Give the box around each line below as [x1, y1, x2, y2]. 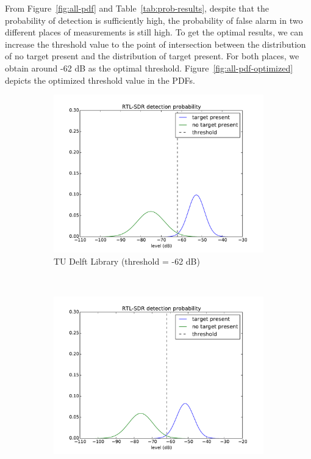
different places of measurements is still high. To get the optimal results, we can [5, 26, 304, 39]
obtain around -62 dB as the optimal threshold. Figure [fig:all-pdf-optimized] [5, 61, 293, 74]
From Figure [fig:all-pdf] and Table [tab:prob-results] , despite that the [5, 2, 269, 14]
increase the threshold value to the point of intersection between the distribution [5, 37, 306, 50]
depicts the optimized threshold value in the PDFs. [5, 73, 195, 86]
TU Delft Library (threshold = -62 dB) [54, 254, 200, 267]
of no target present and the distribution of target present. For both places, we [5, 50, 299, 62]
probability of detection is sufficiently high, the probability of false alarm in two [5, 13, 303, 26]
